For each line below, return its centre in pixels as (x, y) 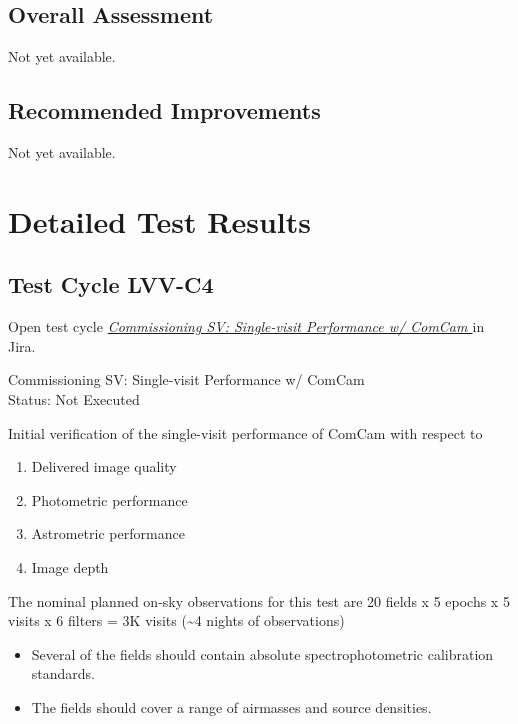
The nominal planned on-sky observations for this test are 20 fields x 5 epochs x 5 (259, 600)
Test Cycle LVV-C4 (111, 284)
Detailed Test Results (159, 220)
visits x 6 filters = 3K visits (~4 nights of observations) (176, 620)
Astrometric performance (108, 533)
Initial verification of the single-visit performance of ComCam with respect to (245, 432)
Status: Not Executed (74, 398)
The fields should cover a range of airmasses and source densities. (231, 706)
